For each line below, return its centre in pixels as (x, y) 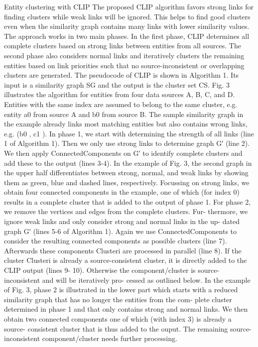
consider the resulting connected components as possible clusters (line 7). (116, 241)
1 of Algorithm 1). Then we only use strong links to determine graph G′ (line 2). (127, 143)
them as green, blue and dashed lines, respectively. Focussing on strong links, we (127, 182)
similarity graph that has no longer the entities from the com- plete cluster (118, 299)
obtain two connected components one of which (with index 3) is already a (118, 319)
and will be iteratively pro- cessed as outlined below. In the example (146, 280)
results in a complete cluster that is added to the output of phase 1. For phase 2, (128, 201)
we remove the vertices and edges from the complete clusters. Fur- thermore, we (126, 211)
